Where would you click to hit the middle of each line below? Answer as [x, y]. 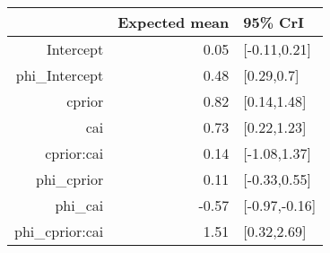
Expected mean [174, 22]
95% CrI [274, 22]
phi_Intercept [60, 75]
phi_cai [79, 205]
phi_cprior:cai [59, 231]
